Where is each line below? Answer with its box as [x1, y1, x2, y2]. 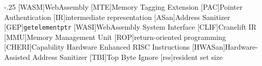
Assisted [4, 52, 30, 62]
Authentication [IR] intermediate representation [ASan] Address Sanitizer [4, 11, 230, 22]
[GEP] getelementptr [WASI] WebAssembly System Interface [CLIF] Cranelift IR [4, 21, 257, 32]
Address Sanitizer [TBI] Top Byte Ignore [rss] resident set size [32, 52, 223, 62]
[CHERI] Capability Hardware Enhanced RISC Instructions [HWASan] [4, 41, 226, 52]
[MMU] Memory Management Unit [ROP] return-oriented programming [4, 31, 226, 42]
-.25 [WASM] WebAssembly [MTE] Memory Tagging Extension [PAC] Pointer [4, 2, 242, 12]
